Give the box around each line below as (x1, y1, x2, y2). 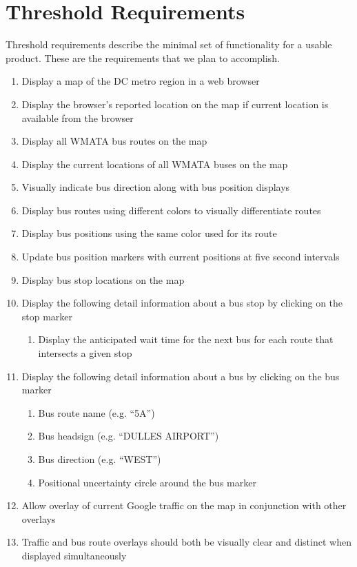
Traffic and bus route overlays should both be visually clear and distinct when (21, 535, 351, 549)
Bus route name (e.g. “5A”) (38, 405, 155, 420)
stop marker (21, 309, 73, 323)
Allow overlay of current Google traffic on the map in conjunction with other (21, 498, 347, 513)
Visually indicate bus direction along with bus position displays (21, 180, 290, 194)
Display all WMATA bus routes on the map (21, 134, 207, 148)
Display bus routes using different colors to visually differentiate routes (21, 203, 321, 217)
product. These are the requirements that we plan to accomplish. (6, 50, 280, 65)
